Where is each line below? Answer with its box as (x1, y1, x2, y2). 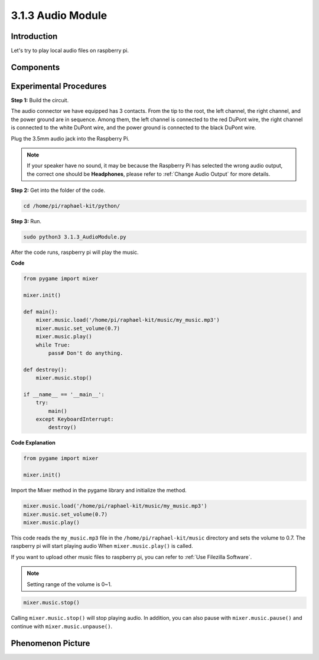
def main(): (23, 308, 58, 315)
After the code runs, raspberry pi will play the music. (11, 249, 139, 256)
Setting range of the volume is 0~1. (27, 580, 112, 587)
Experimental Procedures (11, 81, 107, 91)
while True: (35, 341, 71, 348)
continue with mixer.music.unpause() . (11, 623, 112, 630)
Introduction (11, 31, 58, 41)
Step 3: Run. (11, 218, 41, 225)
